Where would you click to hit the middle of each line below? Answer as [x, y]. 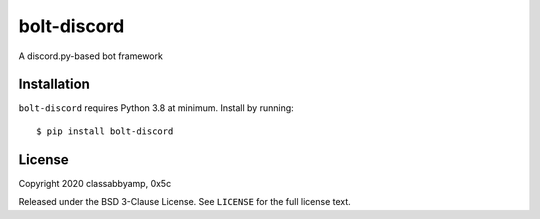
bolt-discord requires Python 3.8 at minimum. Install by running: [156, 108]
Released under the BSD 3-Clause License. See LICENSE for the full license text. [185, 202]
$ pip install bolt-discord [105, 131]
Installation [54, 84]
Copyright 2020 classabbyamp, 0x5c [95, 183]
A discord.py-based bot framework [91, 56]
